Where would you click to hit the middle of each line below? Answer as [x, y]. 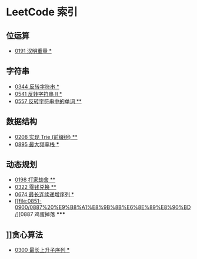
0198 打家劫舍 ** [35, 180]
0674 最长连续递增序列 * [44, 194]
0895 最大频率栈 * [37, 144]
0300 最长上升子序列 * [42, 250]
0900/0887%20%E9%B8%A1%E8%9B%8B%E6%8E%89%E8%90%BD [103, 207]
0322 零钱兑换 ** [36, 187]
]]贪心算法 [24, 235]
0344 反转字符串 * [37, 87]
